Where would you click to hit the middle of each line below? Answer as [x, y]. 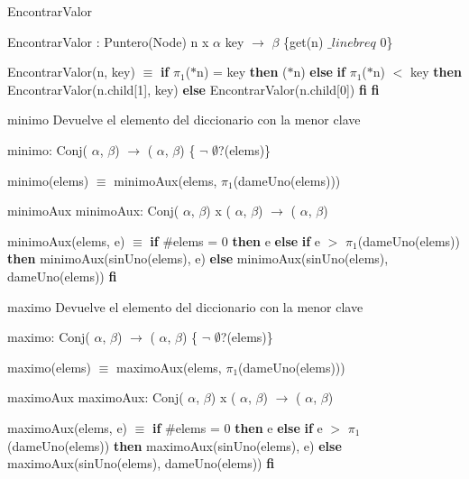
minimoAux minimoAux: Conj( [93, 211]
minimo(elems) [48, 180]
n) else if [319, 72]
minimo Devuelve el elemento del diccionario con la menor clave [184, 120]
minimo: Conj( [48, 149]
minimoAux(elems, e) [66, 240]
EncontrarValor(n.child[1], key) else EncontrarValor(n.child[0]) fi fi [193, 89]
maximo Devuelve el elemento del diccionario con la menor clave [185, 306]
